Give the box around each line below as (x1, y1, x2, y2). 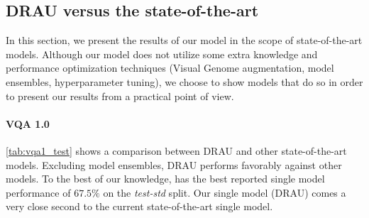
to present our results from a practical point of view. (6, 88, 234, 103)
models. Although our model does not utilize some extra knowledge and (6, 46, 318, 61)
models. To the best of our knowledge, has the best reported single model (6, 171, 325, 186)
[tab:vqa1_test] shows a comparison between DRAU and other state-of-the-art (6, 143, 347, 158)
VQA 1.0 (6, 116, 50, 131)
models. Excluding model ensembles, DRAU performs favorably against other (6, 157, 342, 172)
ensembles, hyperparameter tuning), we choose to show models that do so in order (6, 74, 363, 89)
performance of (6, 185, 71, 200)
